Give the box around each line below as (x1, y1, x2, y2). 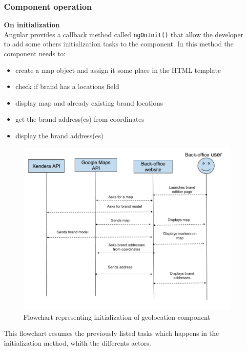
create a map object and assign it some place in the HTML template (15, 65, 221, 75)
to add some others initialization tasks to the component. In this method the (4, 39, 234, 49)
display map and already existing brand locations (15, 97, 163, 108)
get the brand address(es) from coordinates (15, 114, 144, 124)
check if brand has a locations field (15, 81, 119, 91)
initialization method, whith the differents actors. (4, 338, 151, 348)
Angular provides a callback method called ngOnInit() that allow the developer (4, 29, 244, 39)
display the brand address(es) (15, 131, 103, 141)
